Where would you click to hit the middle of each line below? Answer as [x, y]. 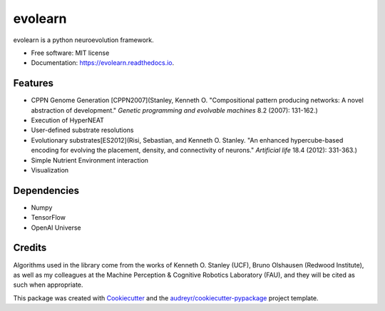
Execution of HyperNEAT [68, 121]
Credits [30, 248]
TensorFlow [48, 218]
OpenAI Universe [56, 228]
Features [33, 83]
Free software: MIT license [70, 53]
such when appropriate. [48, 285]
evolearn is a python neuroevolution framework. [84, 40]
